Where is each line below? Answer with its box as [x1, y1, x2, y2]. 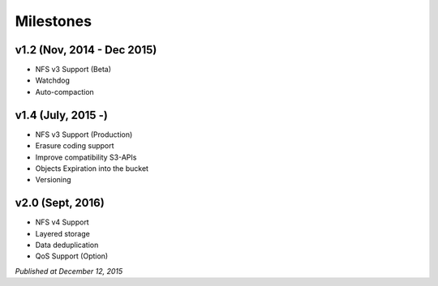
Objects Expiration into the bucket [35, 163, 149, 173]
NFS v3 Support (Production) [35, 130, 133, 139]
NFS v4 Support [35, 217, 89, 227]
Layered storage [35, 228, 91, 238]
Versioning [35, 175, 72, 185]
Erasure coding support [35, 141, 114, 151]
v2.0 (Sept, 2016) [15, 196, 105, 210]
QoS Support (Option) [35, 251, 109, 261]
